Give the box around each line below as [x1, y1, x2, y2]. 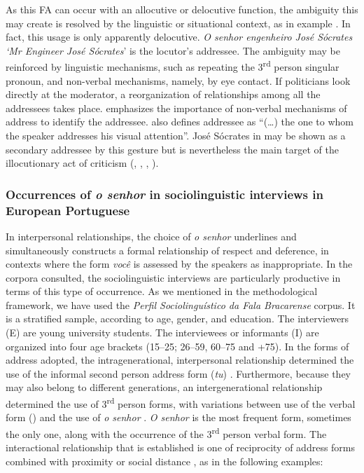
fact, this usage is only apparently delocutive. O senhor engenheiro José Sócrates [6, 29, 353, 44]
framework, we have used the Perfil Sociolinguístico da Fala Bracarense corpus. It [6, 297, 356, 312]
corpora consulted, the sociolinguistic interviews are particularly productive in [6, 270, 341, 285]
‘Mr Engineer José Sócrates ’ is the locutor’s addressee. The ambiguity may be [6, 43, 340, 57]
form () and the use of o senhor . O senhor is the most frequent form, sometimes [6, 410, 351, 425]
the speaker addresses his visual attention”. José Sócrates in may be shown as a [6, 128, 346, 142]
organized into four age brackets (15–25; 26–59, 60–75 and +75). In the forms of [6, 338, 349, 353]
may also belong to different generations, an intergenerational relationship [6, 380, 323, 395]
